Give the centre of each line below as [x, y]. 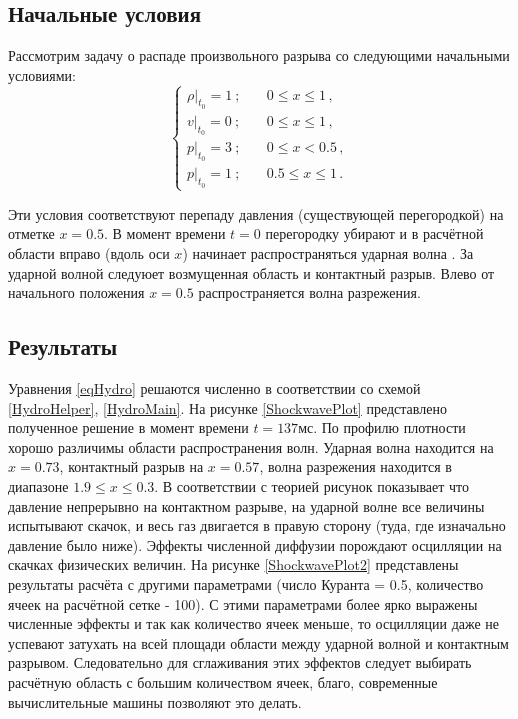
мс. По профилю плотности [382, 427]
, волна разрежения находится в [355, 466]
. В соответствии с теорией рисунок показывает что [312, 485]
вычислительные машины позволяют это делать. [155, 701]
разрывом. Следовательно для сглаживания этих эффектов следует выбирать [240, 662]
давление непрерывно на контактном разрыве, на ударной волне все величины [246, 505]
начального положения [76, 292]
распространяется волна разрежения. [309, 292]
